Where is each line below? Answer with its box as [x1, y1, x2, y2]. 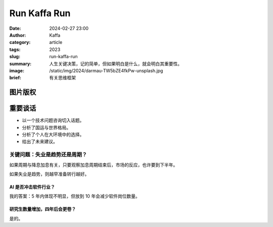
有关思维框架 [49, 75, 76, 81]
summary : [9, 61, 32, 67]
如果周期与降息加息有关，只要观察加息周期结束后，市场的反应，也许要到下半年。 [9, 162, 178, 168]
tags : [9, 46, 21, 53]
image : [9, 67, 25, 73]
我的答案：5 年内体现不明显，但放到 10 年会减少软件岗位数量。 [9, 193, 140, 199]
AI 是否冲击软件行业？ [9, 184, 55, 190]
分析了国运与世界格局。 [22, 124, 71, 130]
